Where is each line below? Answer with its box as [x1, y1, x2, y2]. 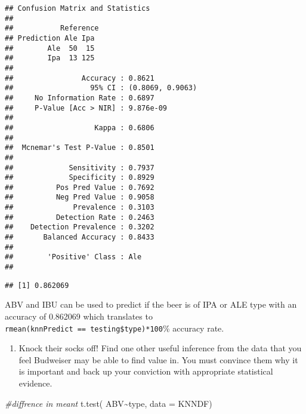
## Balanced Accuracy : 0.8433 [5, 233, 154, 242]
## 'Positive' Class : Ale [5, 253, 142, 262]
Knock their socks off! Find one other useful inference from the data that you [18, 342, 302, 354]
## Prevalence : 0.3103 [5, 203, 154, 212]
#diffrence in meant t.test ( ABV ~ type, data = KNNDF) [5, 397, 212, 409]
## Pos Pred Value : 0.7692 [5, 183, 154, 192]
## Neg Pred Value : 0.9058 [5, 193, 154, 202]
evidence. [18, 377, 52, 389]
